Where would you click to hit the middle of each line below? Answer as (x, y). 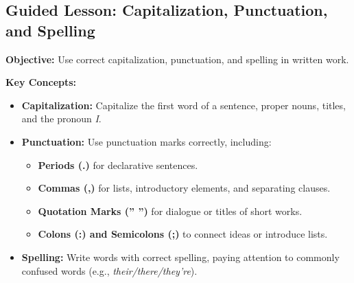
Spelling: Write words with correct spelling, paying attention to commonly (180, 257)
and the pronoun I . (61, 118)
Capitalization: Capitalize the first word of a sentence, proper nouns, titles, (184, 105)
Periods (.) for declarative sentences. (118, 165)
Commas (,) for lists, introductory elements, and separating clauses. (184, 188)
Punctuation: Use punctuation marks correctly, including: (146, 141)
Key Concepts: (41, 82)
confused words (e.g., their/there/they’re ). (109, 270)
